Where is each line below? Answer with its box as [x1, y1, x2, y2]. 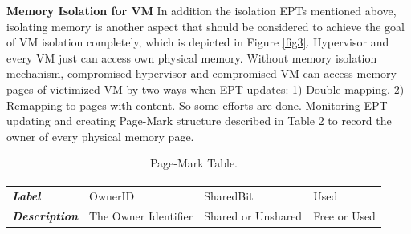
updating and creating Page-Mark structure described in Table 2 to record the [6, 112, 392, 129]
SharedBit [204, 188, 254, 204]
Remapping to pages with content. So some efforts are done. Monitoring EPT [6, 96, 388, 113]
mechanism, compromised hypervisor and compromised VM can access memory [6, 65, 397, 82]
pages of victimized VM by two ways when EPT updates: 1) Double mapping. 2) [6, 80, 405, 97]
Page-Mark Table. [149, 155, 238, 171]
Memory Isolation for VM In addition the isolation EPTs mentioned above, [6, 2, 397, 18]
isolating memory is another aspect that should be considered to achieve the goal [6, 18, 405, 34]
